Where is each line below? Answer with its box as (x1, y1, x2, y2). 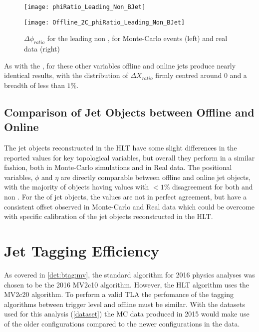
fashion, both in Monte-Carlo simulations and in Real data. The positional (4, 162, 232, 172)
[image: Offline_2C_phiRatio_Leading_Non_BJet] (24, 18, 185, 26)
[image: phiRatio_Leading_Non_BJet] (24, 3, 146, 10)
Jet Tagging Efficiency (4, 240, 160, 261)
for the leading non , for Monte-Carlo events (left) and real (47, 33, 228, 43)
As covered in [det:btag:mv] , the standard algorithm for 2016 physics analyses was (4, 269, 255, 279)
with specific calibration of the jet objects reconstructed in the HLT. (4, 211, 213, 221)
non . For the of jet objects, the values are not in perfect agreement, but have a (4, 191, 247, 202)
